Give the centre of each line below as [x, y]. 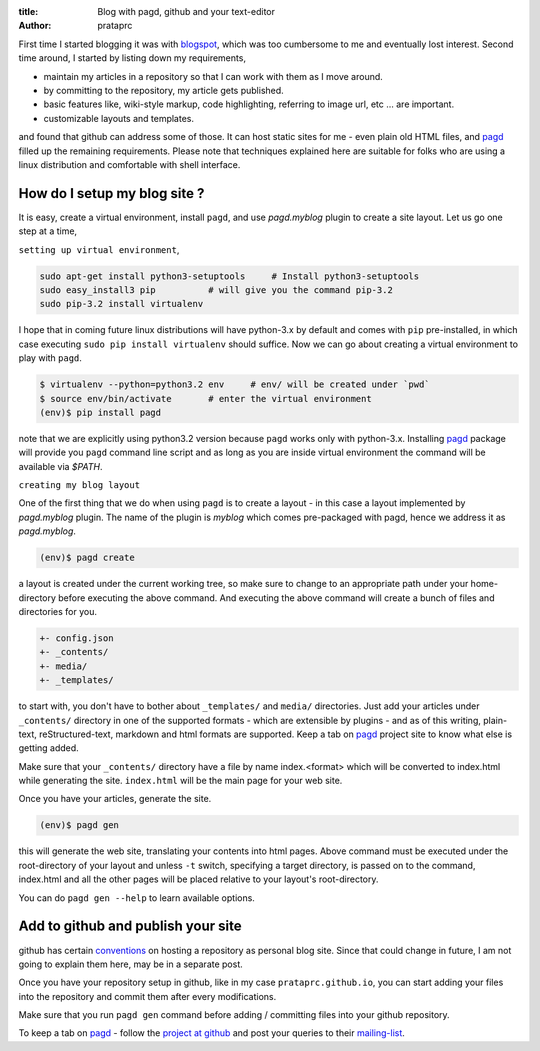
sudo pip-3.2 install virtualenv [121, 304]
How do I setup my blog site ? [111, 193]
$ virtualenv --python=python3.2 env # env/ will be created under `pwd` [234, 384]
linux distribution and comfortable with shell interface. [129, 164]
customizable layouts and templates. [119, 118]
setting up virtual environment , [99, 249]
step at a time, [48, 231]
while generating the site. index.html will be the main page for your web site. [180, 781]
